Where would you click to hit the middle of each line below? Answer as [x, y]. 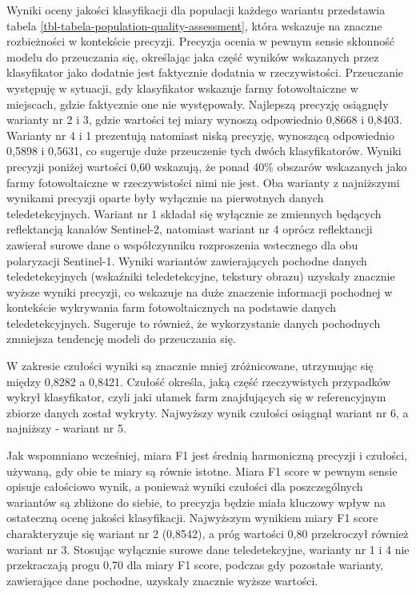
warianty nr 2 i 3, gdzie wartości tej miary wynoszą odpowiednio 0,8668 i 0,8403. [204, 120]
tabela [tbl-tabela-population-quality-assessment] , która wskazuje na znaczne [194, 25]
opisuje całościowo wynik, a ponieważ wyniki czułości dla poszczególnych [185, 486]
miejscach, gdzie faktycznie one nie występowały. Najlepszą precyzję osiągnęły [198, 104]
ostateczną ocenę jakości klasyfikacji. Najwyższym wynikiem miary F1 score [192, 518]
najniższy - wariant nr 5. [66, 428]
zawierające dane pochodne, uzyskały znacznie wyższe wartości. [162, 580]
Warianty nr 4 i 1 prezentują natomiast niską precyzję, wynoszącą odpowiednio [200, 135]
